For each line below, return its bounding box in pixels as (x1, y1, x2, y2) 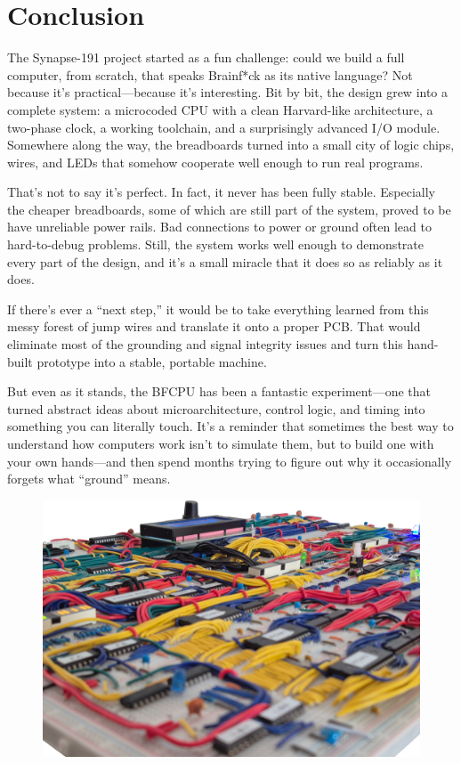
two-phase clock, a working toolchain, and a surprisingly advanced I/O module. (7, 118, 441, 136)
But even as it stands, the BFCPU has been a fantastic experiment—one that (7, 382, 431, 401)
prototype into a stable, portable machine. (36, 352, 267, 370)
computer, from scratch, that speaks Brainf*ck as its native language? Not (7, 65, 413, 84)
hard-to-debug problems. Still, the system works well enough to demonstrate (7, 235, 424, 254)
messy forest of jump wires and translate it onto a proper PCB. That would (7, 317, 421, 336)
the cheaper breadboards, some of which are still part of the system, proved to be (7, 199, 451, 218)
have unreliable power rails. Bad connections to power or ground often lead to (7, 217, 432, 236)
